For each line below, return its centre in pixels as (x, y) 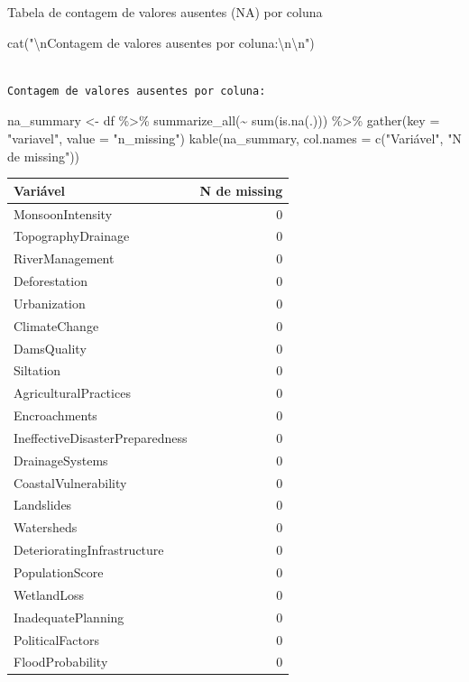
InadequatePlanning (69, 617)
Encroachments (55, 415)
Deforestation (51, 281)
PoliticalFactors (57, 639)
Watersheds (46, 527)
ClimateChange (56, 325)
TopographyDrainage (72, 236)
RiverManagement (64, 258)
